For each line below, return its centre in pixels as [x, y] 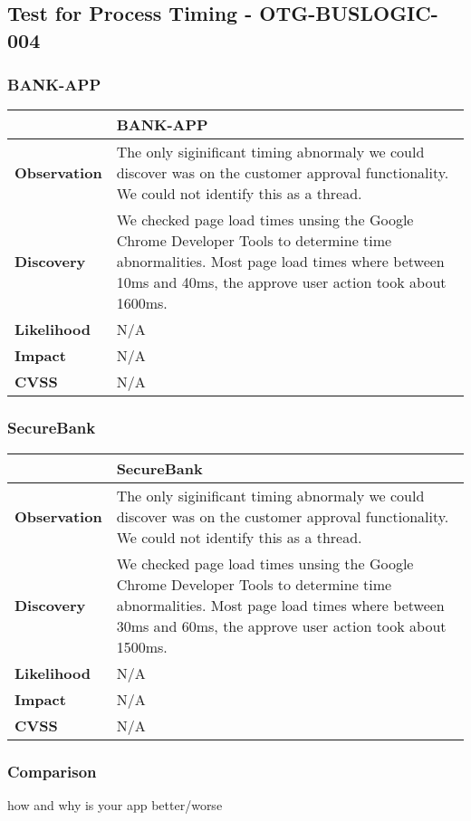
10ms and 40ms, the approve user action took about [281, 282]
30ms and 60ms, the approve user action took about [281, 625]
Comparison [52, 771]
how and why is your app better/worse [115, 804]
